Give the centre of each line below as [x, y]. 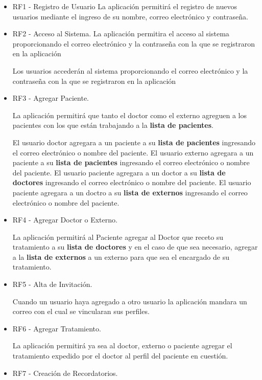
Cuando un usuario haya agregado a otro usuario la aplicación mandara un [130, 301]
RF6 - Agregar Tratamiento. [57, 328]
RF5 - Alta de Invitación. [52, 284]
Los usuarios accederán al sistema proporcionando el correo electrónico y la [130, 70]
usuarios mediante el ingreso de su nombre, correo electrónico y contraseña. [130, 16]
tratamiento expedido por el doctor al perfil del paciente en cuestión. [120, 356]
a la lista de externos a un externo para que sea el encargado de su [121, 256]
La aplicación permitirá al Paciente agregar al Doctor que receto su [118, 237]
